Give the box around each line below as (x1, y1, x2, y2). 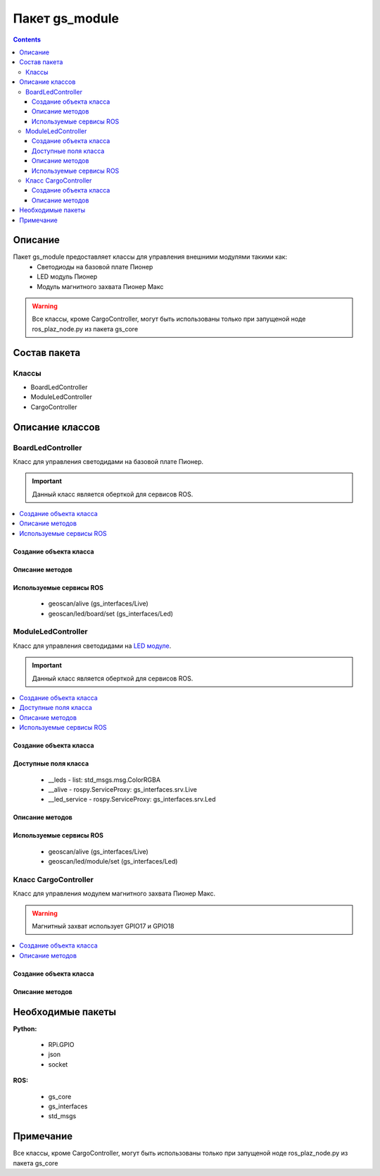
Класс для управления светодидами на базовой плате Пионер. (13, 457, 204, 465)
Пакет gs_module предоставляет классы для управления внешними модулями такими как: (13, 252, 288, 261)
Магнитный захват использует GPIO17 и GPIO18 (32, 922, 175, 931)
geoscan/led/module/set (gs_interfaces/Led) (48, 857, 178, 866)
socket (48, 1060, 68, 1068)
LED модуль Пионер (37, 272, 98, 281)
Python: (13, 1024, 37, 1033)
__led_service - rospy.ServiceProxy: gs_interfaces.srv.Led (48, 795, 216, 804)
